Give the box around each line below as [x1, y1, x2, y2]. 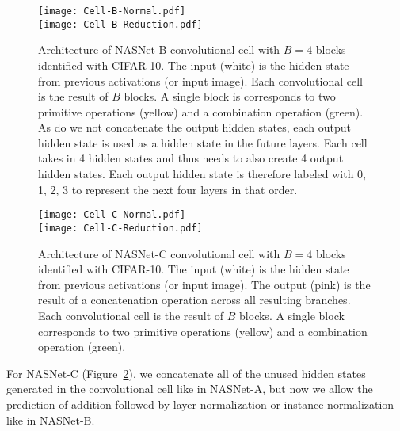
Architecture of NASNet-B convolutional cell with [38, 41, 280, 58]
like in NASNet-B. [6, 411, 95, 428]
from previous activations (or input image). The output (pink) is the [38, 276, 371, 292]
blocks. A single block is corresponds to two [124, 88, 336, 105]
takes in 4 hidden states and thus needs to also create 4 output [38, 150, 344, 166]
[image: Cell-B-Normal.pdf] [38, 6, 186, 17]
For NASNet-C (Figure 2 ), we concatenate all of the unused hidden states [6, 364, 366, 381]
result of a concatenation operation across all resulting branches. [38, 292, 351, 308]
